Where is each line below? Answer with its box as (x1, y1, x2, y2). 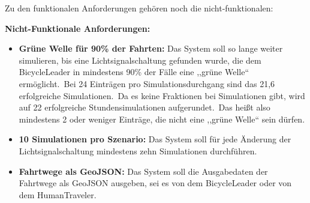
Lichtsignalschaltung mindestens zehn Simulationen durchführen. (19, 144, 257, 157)
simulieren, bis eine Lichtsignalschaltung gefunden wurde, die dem (19, 53, 261, 66)
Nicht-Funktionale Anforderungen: (5, 22, 151, 34)
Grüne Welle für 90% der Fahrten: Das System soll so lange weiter (19, 42, 283, 55)
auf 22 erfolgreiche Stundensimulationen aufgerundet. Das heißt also (19, 101, 270, 114)
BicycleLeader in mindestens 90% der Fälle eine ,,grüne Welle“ (19, 65, 249, 78)
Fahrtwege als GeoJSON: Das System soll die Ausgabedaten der (19, 165, 268, 177)
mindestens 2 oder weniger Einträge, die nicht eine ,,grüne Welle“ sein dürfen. (19, 112, 305, 125)
